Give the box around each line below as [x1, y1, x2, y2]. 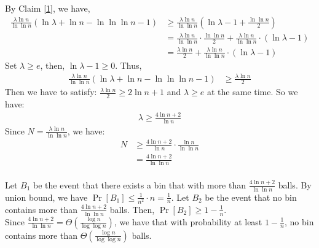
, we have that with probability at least [114, 215, 262, 228]
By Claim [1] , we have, [5, 2, 90, 14]
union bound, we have [5, 190, 88, 203]
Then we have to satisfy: [5, 85, 97, 98]
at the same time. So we [207, 85, 298, 98]
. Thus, [115, 59, 142, 72]
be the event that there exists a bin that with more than [33, 178, 246, 191]
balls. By [278, 178, 312, 191]
